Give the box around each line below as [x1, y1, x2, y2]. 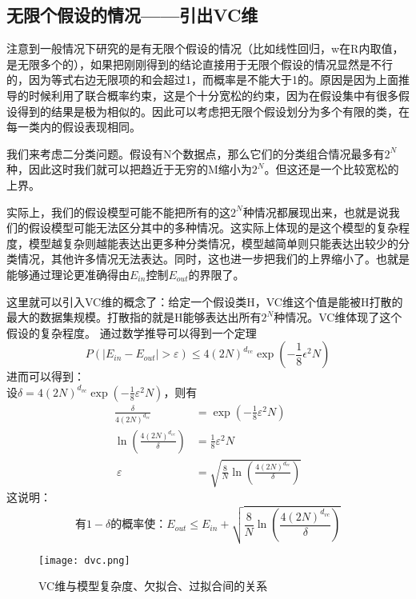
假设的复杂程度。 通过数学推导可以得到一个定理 [6, 324, 257, 341]
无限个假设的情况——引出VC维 [6, 2, 258, 27]
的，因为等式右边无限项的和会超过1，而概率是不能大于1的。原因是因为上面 [6, 71, 398, 88]
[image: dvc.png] [38, 554, 130, 566]
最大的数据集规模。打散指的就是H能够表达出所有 [6, 309, 262, 325]
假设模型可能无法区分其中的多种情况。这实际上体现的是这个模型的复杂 [28, 219, 398, 236]
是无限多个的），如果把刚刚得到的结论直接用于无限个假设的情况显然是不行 [6, 55, 393, 72]
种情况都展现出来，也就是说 [242, 203, 389, 220]
